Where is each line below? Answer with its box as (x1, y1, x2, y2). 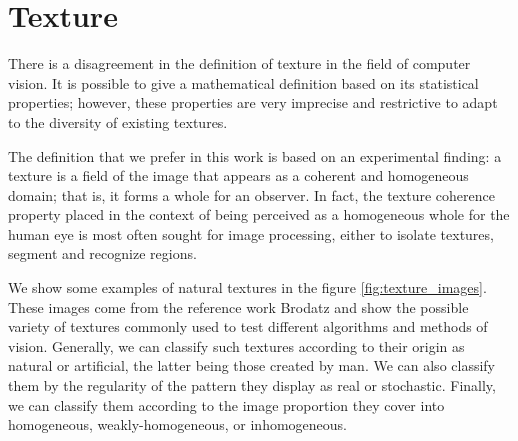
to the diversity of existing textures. (8, 111, 228, 132)
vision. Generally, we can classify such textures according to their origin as (8, 335, 465, 356)
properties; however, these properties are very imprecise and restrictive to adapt (8, 92, 498, 113)
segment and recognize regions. (8, 243, 197, 264)
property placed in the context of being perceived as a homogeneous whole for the (8, 204, 510, 225)
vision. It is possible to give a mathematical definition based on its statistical (8, 72, 479, 93)
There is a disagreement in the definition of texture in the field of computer (8, 53, 471, 74)
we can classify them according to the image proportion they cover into (8, 394, 445, 415)
